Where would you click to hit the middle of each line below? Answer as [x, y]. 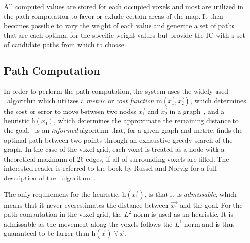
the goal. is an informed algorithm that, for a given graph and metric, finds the [123, 130]
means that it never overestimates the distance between [86, 204]
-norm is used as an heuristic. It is [182, 214]
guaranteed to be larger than [47, 233]
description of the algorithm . [50, 177]
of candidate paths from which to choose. [65, 44]
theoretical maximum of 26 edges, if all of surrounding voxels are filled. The [117, 158]
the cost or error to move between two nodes [70, 111]
